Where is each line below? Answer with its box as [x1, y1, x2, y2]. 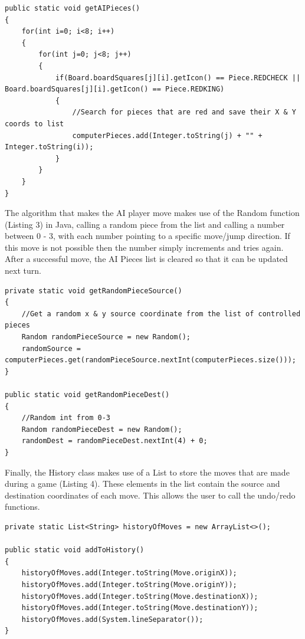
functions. [5, 500, 40, 513]
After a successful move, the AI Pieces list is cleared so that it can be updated [5, 253, 288, 265]
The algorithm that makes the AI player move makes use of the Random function [5, 207, 300, 219]
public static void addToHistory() [5, 546, 145, 555]
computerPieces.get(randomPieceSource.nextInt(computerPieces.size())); [5, 356, 296, 365]
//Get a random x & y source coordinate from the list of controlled [21, 309, 301, 318]
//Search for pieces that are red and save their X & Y [72, 108, 296, 117]
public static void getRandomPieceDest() [5, 391, 170, 399]
